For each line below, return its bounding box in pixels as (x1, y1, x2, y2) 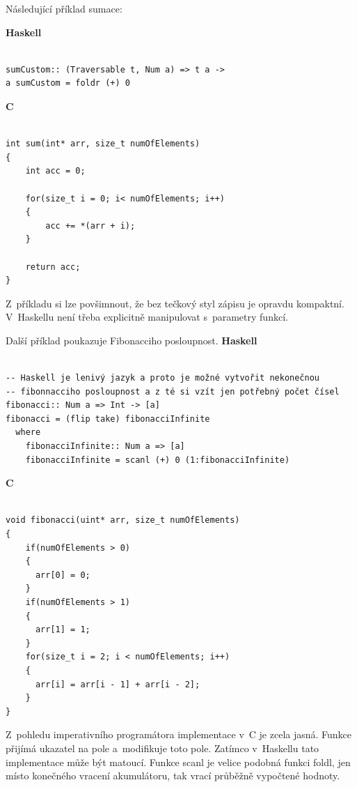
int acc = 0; (25, 166, 86, 176)
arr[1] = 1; (35, 625, 90, 635)
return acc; (25, 261, 81, 272)
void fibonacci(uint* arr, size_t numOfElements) (6, 515, 240, 526)
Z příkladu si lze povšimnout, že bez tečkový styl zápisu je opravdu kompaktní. (6, 296, 344, 310)
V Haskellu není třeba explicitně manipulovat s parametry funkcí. (6, 310, 288, 324)
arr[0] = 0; (35, 570, 90, 580)
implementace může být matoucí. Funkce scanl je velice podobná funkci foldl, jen (6, 754, 351, 769)
